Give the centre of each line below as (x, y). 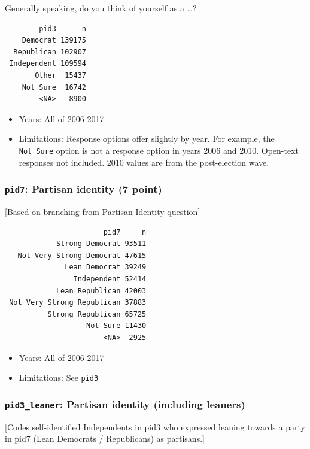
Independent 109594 (48, 64)
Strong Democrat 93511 (101, 244)
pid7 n (125, 232)
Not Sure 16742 (54, 87)
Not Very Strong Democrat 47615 (82, 255)
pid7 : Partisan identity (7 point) (83, 189)
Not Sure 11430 (116, 326)
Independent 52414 (110, 279)
